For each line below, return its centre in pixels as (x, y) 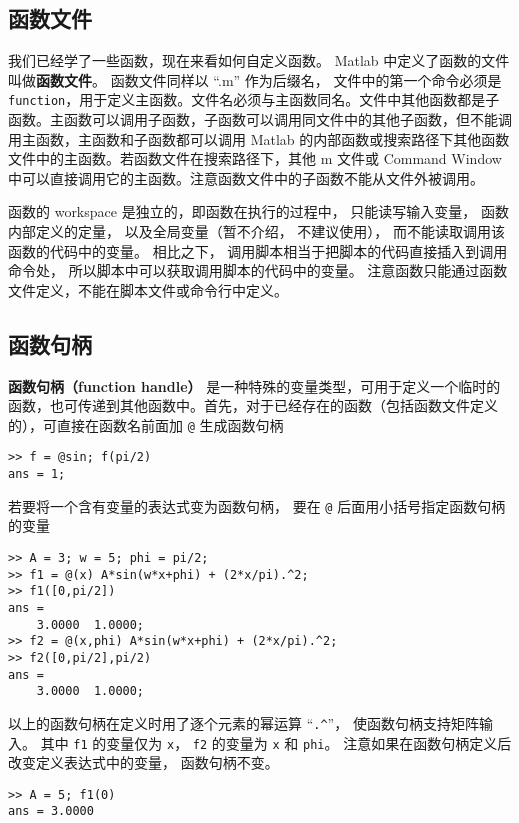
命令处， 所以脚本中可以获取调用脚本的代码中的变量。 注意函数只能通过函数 (258, 270)
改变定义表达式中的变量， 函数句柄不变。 (143, 762)
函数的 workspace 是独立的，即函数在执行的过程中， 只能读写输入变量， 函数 (258, 211)
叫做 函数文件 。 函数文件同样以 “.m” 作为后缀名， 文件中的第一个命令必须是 (255, 79)
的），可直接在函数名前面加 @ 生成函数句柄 (146, 424)
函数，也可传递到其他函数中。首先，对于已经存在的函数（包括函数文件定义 (253, 405)
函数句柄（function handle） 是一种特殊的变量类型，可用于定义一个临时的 (254, 385)
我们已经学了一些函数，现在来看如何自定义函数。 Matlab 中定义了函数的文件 (259, 60)
